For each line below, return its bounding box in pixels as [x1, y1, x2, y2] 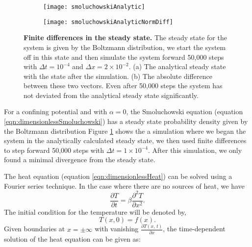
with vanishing [95, 223, 139, 234]
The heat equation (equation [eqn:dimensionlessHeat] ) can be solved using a [4, 171, 232, 181]
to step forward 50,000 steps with [4, 145, 104, 155]
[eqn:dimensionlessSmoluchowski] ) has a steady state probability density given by [4, 116, 248, 126]
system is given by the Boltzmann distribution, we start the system [24, 42, 226, 52]
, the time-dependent [163, 223, 226, 234]
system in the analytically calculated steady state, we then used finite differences [4, 135, 247, 146]
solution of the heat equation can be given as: [4, 234, 141, 244]
